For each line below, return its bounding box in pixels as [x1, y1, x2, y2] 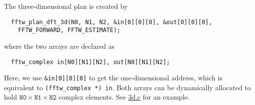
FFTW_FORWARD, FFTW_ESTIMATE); [18, 27, 121, 34]
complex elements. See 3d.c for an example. [59, 92, 190, 102]
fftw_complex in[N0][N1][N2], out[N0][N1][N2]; [11, 58, 170, 66]
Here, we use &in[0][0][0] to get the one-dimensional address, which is [4, 72, 222, 83]
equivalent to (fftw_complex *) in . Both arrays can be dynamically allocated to [4, 82, 251, 92]
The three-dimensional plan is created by [4, 1, 128, 11]
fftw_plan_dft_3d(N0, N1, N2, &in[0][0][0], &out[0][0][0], [11, 18, 213, 26]
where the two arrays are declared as [4, 40, 115, 51]
